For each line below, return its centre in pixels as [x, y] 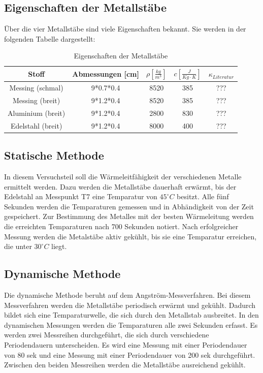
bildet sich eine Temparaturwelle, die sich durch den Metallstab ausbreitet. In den [131, 315]
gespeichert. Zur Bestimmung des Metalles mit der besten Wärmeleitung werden [129, 216]
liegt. [59, 246]
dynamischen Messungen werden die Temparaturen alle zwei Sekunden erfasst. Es [131, 324]
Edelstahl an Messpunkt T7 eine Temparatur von [81, 196]
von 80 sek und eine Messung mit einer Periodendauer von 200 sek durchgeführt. [130, 354]
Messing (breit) [37, 100]
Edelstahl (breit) [36, 125]
